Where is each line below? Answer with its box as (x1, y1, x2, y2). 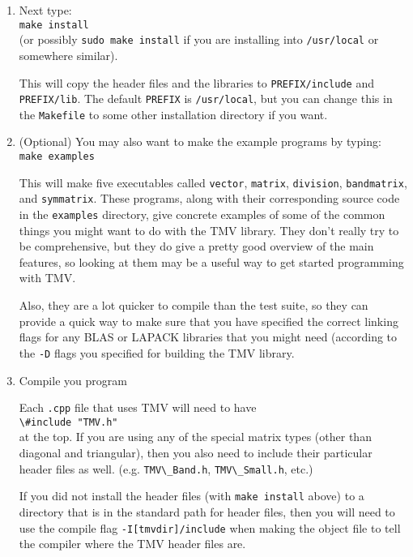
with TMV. (19, 269, 76, 286)
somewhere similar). (19, 46, 118, 63)
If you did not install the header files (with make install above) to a (19, 487, 364, 504)
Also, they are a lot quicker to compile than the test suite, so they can (19, 297, 368, 314)
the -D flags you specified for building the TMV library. (19, 344, 295, 361)
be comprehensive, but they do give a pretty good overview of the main (19, 238, 374, 255)
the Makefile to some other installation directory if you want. (19, 105, 328, 122)
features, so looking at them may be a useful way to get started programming (19, 253, 404, 270)
